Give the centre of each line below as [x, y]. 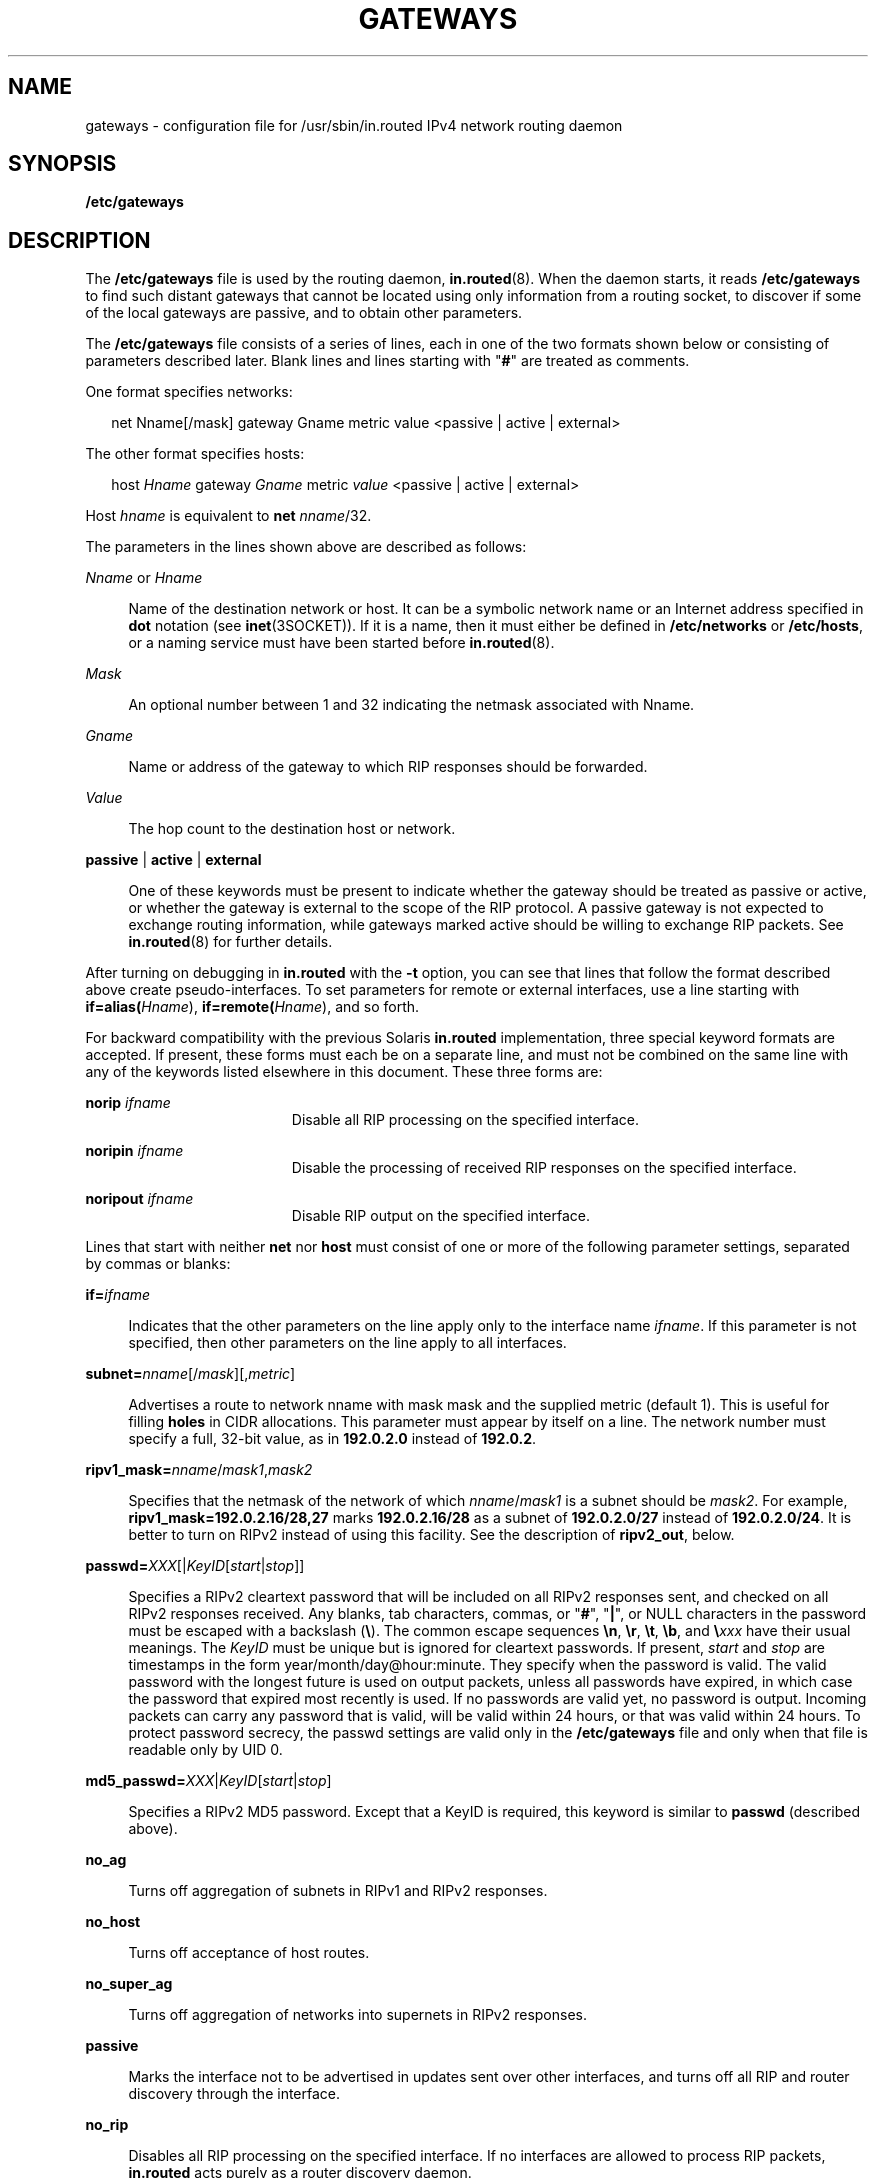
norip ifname [128, 1103]
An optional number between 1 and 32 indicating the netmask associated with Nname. [411, 705]
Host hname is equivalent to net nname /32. [228, 516]
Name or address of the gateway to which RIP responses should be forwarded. [388, 767]
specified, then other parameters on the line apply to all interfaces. [347, 1343]
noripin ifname [134, 1151]
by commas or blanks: [158, 1264]
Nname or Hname [144, 578]
